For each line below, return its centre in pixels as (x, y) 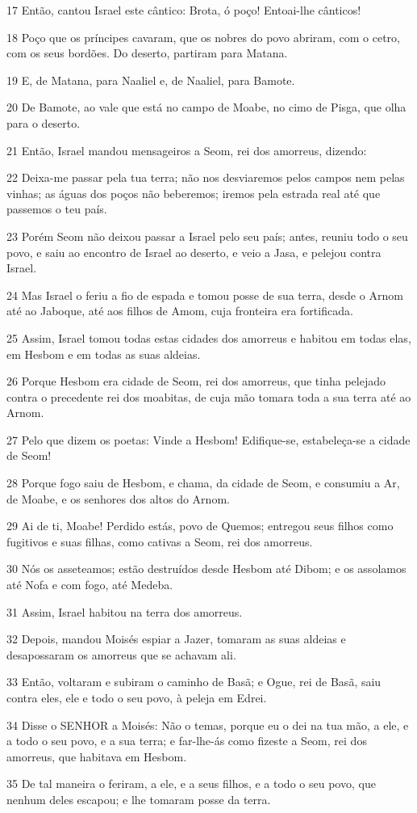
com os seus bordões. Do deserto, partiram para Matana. (147, 53)
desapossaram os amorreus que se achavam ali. (121, 654)
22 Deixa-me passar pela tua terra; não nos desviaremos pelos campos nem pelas (206, 177)
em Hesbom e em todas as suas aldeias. (104, 354)
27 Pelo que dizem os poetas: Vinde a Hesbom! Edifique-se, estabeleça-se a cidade (208, 439)
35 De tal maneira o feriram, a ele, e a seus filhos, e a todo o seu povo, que (191, 784)
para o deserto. (44, 122)
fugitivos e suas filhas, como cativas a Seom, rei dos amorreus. (160, 541)
